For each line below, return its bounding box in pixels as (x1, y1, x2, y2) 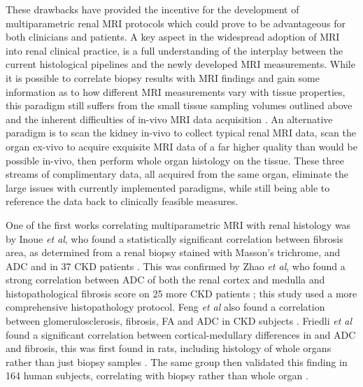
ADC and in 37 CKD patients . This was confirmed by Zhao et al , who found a (6, 258, 346, 273)
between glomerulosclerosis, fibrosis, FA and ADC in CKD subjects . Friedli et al (6, 314, 353, 328)
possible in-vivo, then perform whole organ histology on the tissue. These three (6, 153, 345, 167)
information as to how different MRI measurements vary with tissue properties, (6, 84, 346, 99)
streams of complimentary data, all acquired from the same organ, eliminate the (6, 167, 349, 181)
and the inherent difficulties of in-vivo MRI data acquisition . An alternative (6, 111, 333, 126)
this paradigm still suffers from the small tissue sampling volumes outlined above (6, 98, 353, 113)
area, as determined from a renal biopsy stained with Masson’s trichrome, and (6, 245, 341, 260)
